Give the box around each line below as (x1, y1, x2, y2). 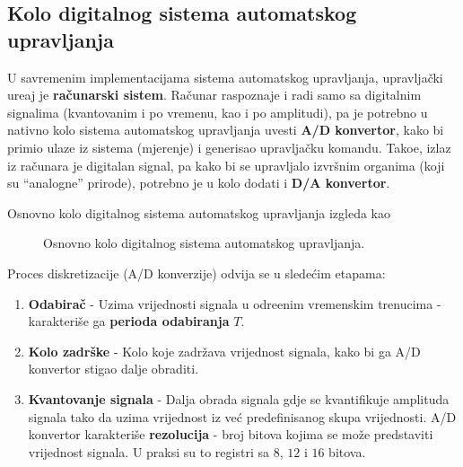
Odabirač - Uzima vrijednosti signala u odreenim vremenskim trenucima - (28, 294, 441, 313)
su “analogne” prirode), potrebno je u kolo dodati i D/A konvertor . (7, 173, 390, 192)
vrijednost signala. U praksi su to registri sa (28, 442, 269, 461)
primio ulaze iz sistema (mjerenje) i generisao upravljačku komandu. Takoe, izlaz (7, 137, 451, 156)
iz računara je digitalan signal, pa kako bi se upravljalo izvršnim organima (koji (7, 155, 445, 174)
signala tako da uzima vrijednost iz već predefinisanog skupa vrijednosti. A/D (28, 407, 457, 426)
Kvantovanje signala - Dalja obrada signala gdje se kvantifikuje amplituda (28, 389, 450, 408)
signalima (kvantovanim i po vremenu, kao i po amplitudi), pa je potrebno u (7, 102, 428, 121)
